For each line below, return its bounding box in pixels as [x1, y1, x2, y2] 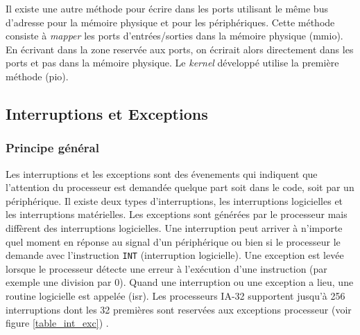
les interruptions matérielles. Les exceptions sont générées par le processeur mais [6, 207, 348, 221]
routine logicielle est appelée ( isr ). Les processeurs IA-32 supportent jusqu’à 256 [6, 288, 345, 302]
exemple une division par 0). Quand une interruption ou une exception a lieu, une [6, 275, 354, 289]
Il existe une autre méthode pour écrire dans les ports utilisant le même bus [6, 1, 328, 15]
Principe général [6, 139, 99, 156]
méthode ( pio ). [6, 69, 69, 83]
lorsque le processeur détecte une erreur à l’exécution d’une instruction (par [6, 261, 327, 275]
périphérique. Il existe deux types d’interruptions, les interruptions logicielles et [6, 193, 343, 208]
